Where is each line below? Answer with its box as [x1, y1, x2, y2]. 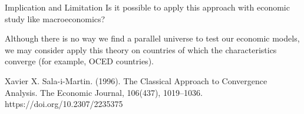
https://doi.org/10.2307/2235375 [5, 98, 123, 110]
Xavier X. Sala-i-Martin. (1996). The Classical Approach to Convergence [5, 74, 267, 87]
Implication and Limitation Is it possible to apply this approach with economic [5, 1, 290, 13]
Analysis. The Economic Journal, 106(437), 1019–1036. [5, 86, 203, 98]
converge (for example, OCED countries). [5, 55, 154, 67]
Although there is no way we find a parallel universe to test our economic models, [5, 32, 300, 44]
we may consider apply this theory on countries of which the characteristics [5, 43, 277, 56]
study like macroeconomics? [5, 12, 105, 25]
